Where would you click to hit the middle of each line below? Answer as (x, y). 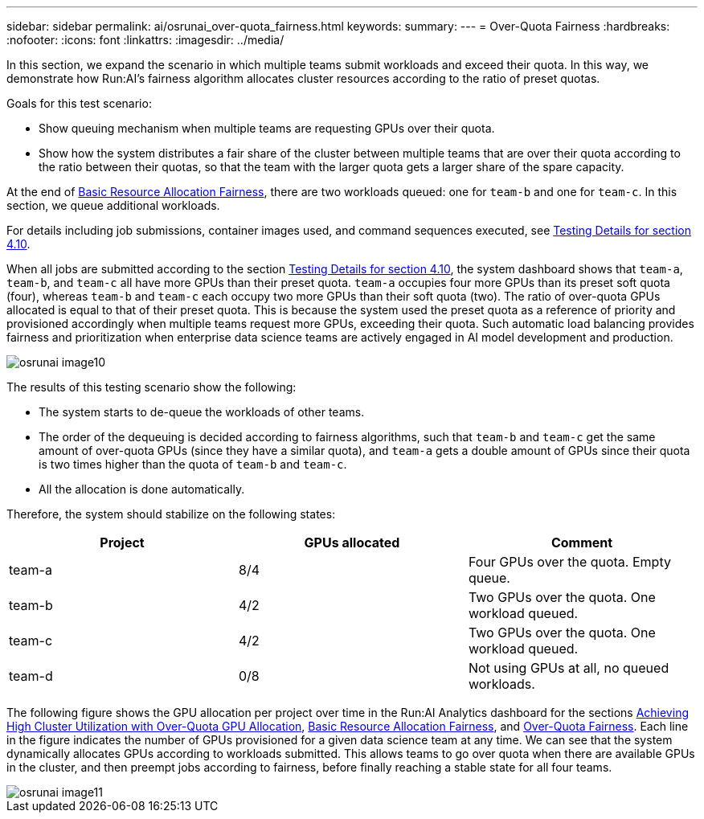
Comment (582, 543)
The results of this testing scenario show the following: (151, 387)
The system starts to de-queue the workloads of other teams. (202, 412)
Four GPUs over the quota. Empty (569, 562)
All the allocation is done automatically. (142, 489)
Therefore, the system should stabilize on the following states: (171, 514)
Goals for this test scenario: (79, 103)
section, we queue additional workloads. (113, 205)
